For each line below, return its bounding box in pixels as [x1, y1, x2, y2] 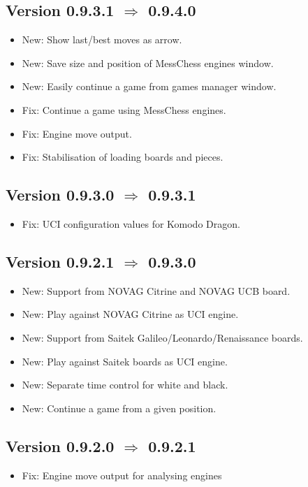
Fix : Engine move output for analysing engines [22, 467, 222, 482]
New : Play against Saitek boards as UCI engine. [22, 354, 228, 368]
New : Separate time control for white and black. [22, 377, 228, 392]
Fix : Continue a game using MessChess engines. [22, 102, 226, 117]
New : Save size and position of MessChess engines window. [22, 55, 274, 70]
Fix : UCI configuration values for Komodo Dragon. [22, 216, 240, 231]
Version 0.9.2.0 [6, 435, 115, 456]
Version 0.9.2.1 [6, 250, 115, 272]
